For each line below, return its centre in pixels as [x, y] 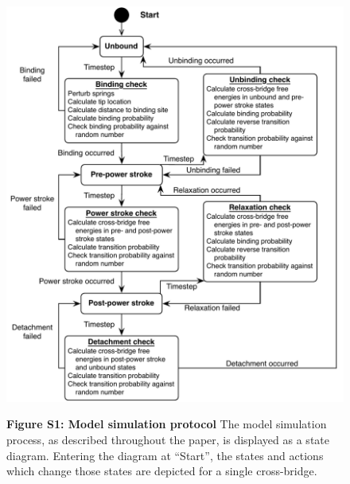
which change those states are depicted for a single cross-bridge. [162, 471]
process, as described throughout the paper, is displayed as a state [168, 439]
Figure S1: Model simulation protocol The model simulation [167, 424]
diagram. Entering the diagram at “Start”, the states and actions [165, 455]
